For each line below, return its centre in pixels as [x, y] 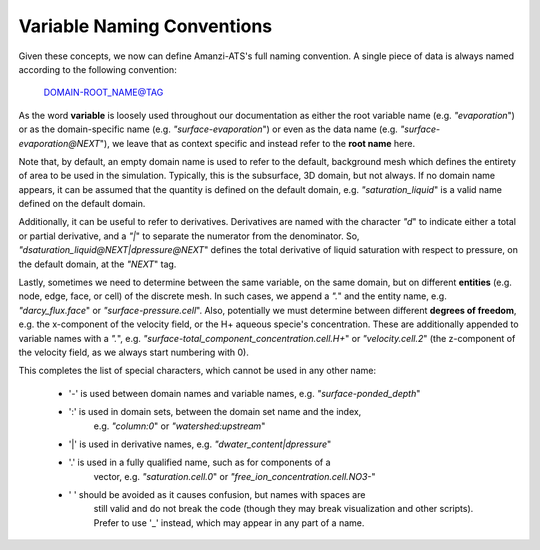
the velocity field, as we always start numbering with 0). [133, 352]
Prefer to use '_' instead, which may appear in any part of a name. [229, 522]
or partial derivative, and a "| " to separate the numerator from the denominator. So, [189, 236]
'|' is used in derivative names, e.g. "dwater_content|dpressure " [200, 444]
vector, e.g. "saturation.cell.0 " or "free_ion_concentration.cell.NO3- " [234, 476]
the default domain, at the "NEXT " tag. [97, 264]
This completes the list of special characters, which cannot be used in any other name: [197, 371]
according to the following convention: [97, 69]
